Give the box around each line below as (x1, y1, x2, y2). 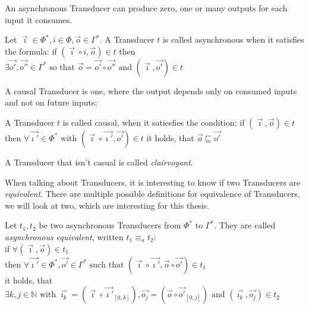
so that (49, 63, 75, 72)
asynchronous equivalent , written (5, 230, 124, 243)
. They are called (214, 219, 276, 231)
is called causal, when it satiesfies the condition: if (62, 116, 245, 128)
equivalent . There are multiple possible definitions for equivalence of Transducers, (5, 187, 300, 200)
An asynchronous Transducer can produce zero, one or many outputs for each (5, 2, 288, 14)
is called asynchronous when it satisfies (163, 33, 304, 46)
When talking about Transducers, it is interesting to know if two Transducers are (5, 176, 301, 188)
